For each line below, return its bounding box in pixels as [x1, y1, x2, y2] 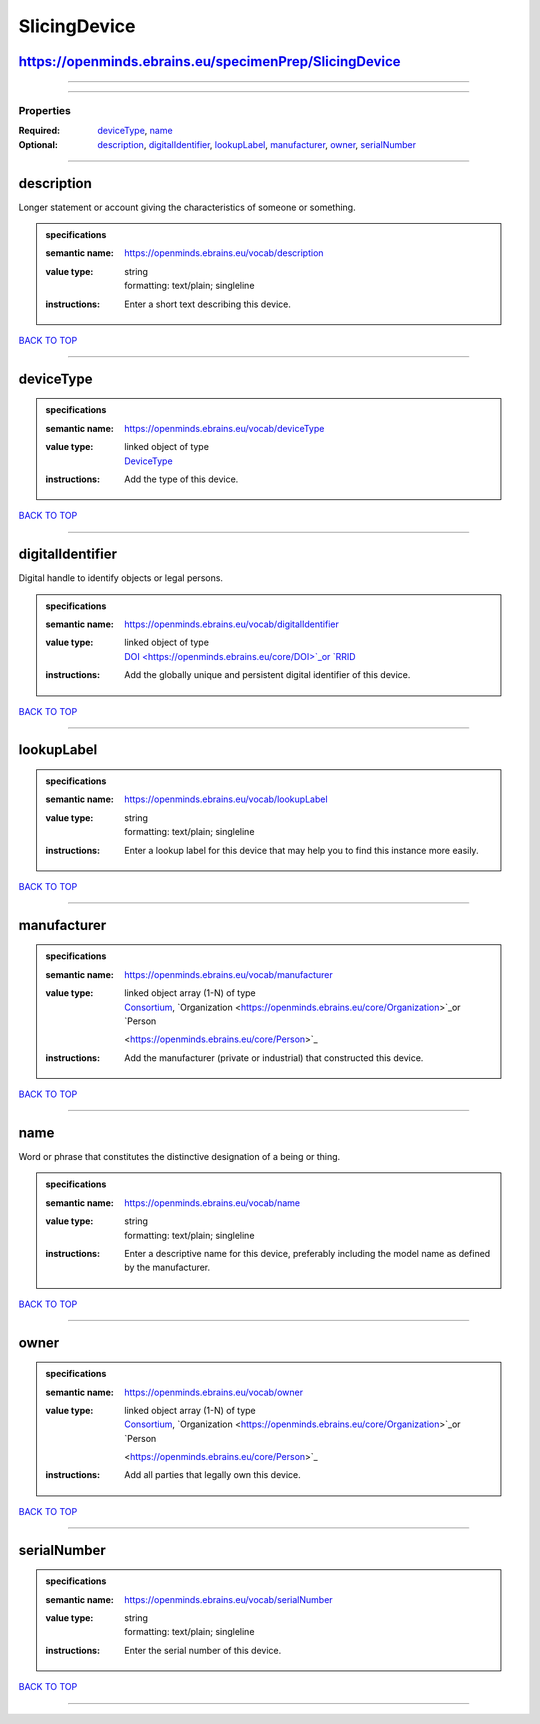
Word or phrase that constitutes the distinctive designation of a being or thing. [18, 1150, 341, 1162]
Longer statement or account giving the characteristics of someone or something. [18, 201, 356, 213]
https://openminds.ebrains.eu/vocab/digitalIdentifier [124, 618, 339, 630]
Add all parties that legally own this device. [124, 1469, 302, 1481]
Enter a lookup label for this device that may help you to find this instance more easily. [124, 844, 479, 856]
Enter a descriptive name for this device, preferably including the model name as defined [124, 1247, 491, 1259]
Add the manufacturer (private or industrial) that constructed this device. [124, 1051, 424, 1064]
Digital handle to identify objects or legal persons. [18, 572, 224, 584]
